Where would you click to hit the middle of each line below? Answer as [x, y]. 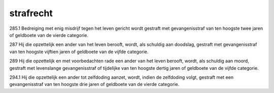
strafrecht [31, 13]
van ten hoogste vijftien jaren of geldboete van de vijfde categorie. [79, 52]
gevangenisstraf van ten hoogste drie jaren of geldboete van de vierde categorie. [94, 84]
